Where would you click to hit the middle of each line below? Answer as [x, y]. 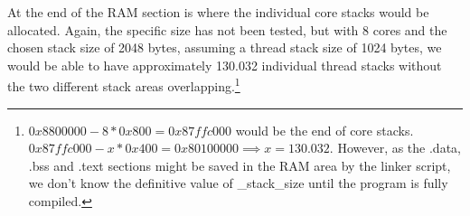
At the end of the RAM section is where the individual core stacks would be [218, 12]
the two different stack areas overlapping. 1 [124, 85]
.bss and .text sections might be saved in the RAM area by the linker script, [240, 165]
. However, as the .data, [395, 148]
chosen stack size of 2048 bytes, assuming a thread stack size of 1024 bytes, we [225, 47]
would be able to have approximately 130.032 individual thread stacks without [225, 65]
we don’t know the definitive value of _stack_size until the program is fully [238, 183]
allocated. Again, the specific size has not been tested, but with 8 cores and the [227, 29]
